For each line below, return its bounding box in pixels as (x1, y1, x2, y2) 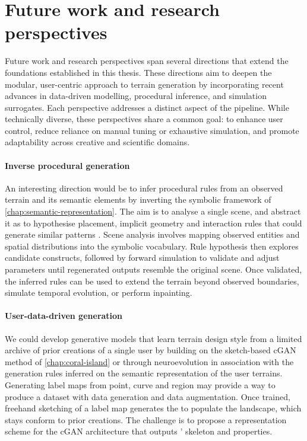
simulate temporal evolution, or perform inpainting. (5, 286, 192, 299)
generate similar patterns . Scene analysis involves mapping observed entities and (5, 228, 300, 241)
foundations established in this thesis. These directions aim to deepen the (5, 66, 272, 78)
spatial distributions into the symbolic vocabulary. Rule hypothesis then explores (5, 239, 299, 252)
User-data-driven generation (5, 309, 123, 322)
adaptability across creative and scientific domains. (5, 136, 190, 148)
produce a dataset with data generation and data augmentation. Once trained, (5, 390, 290, 402)
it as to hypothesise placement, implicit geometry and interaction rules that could (5, 216, 302, 229)
